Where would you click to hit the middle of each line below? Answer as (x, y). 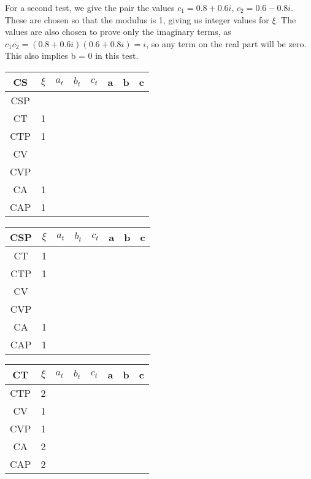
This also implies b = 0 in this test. (72, 56)
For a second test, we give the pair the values (90, 7)
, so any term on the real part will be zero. (226, 43)
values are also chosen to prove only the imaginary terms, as (118, 32)
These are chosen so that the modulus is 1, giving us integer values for (137, 19)
